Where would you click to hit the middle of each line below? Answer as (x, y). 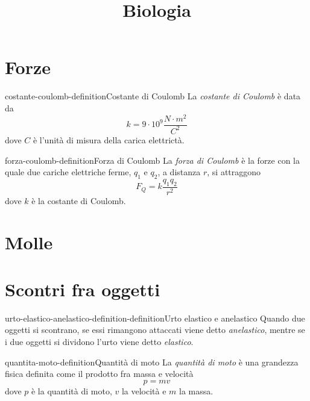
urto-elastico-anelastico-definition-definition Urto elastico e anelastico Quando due (155, 318)
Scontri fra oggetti (83, 289)
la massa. (196, 390)
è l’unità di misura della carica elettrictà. (109, 139)
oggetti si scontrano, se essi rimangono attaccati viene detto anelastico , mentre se (155, 330)
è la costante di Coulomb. (79, 200)
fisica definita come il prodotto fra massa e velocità (99, 374)
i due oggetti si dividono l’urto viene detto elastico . (99, 342)
